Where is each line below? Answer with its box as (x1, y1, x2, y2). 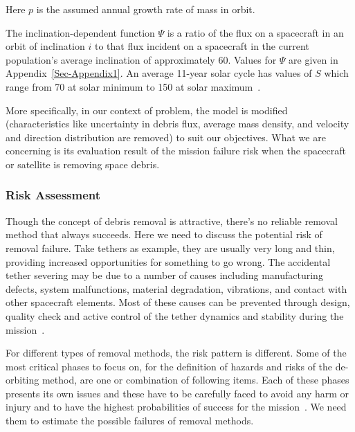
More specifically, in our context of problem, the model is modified (6, 102, 288, 117)
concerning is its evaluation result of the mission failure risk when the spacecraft (6, 143, 346, 158)
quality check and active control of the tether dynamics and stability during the (6, 308, 344, 323)
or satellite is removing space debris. (6, 156, 160, 171)
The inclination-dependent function (6, 25, 155, 39)
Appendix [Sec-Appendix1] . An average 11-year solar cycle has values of (6, 66, 312, 80)
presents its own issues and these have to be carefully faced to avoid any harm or (6, 386, 349, 400)
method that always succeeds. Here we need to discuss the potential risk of (6, 227, 322, 242)
